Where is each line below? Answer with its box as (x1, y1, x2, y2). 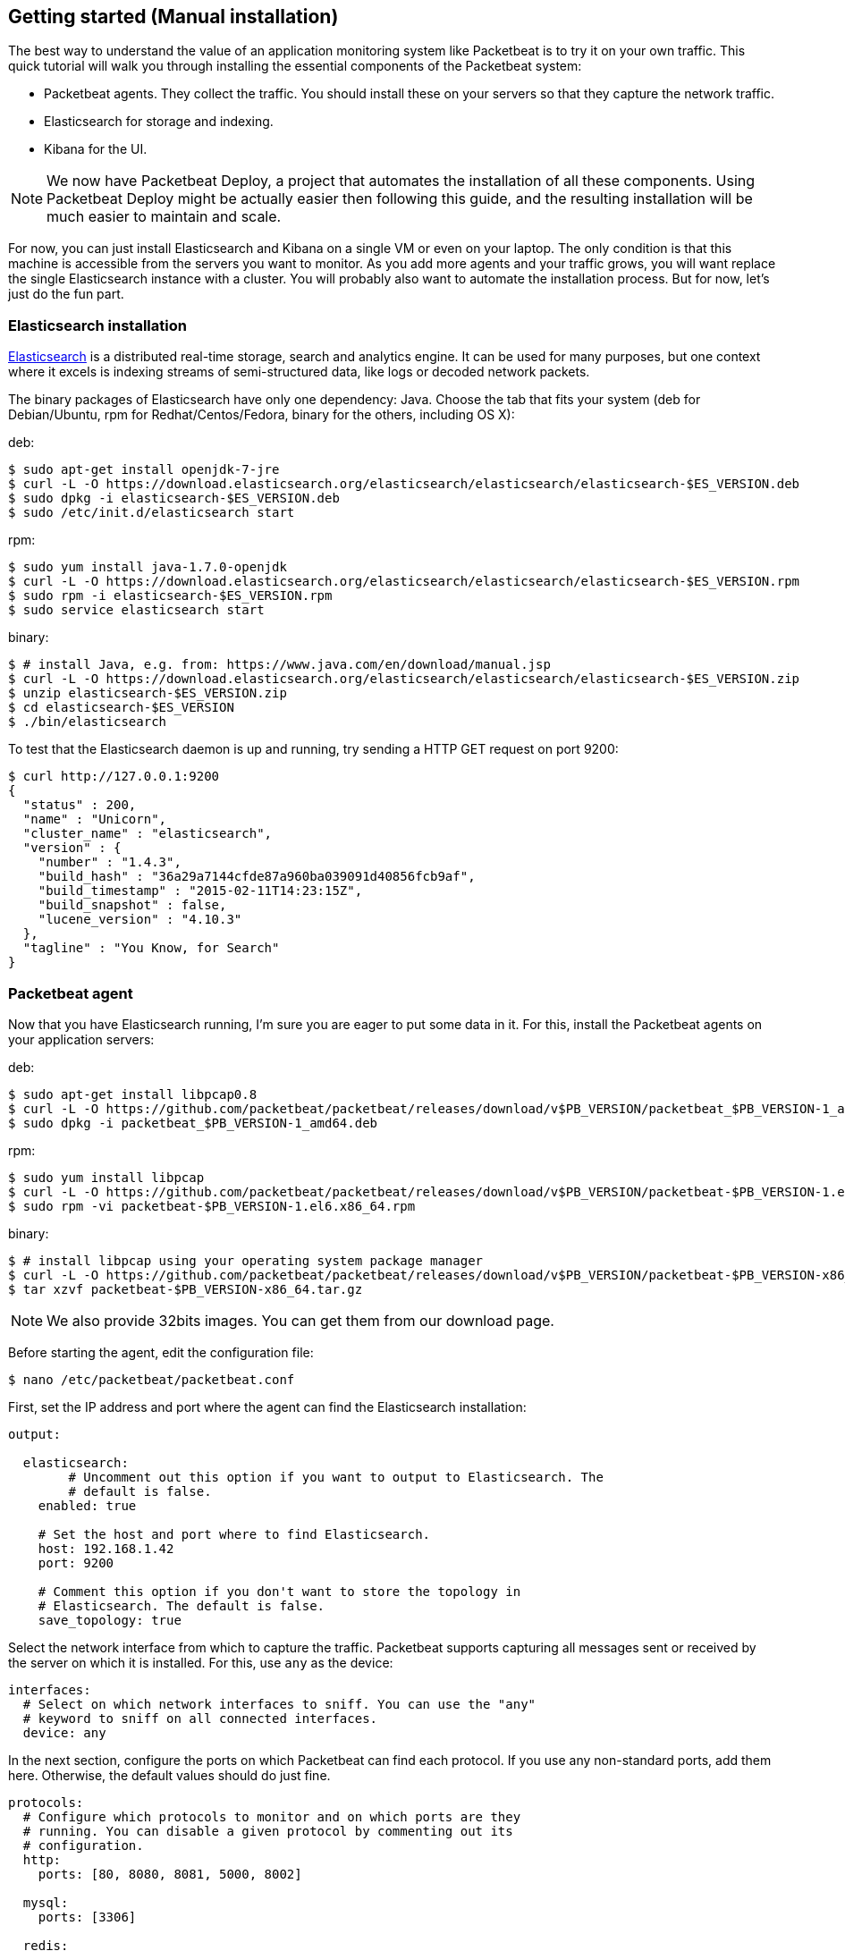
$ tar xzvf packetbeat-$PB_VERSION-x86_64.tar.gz (8, 1281, 363, 1296)
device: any (22, 1725, 106, 1740)
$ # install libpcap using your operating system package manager (8, 1253, 484, 1268)
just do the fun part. (8, 286, 124, 302)
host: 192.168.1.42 (38, 1541, 174, 1556)
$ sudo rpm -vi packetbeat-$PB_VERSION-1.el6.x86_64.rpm (8, 1198, 416, 1213)
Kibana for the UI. (44, 141, 148, 157)
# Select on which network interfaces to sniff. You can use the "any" (22, 1696, 537, 1711)
